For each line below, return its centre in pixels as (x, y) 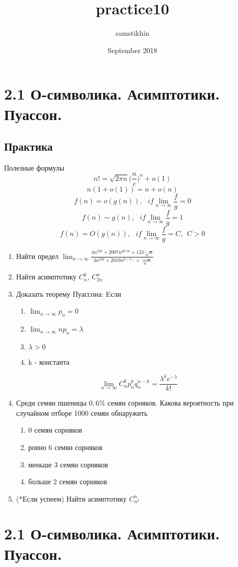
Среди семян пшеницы (51, 403)
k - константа (49, 361)
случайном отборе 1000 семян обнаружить (82, 412)
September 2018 (133, 50)
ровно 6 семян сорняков (65, 447)
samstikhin (133, 33)
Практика (29, 146)
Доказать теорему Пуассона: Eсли (69, 293)
